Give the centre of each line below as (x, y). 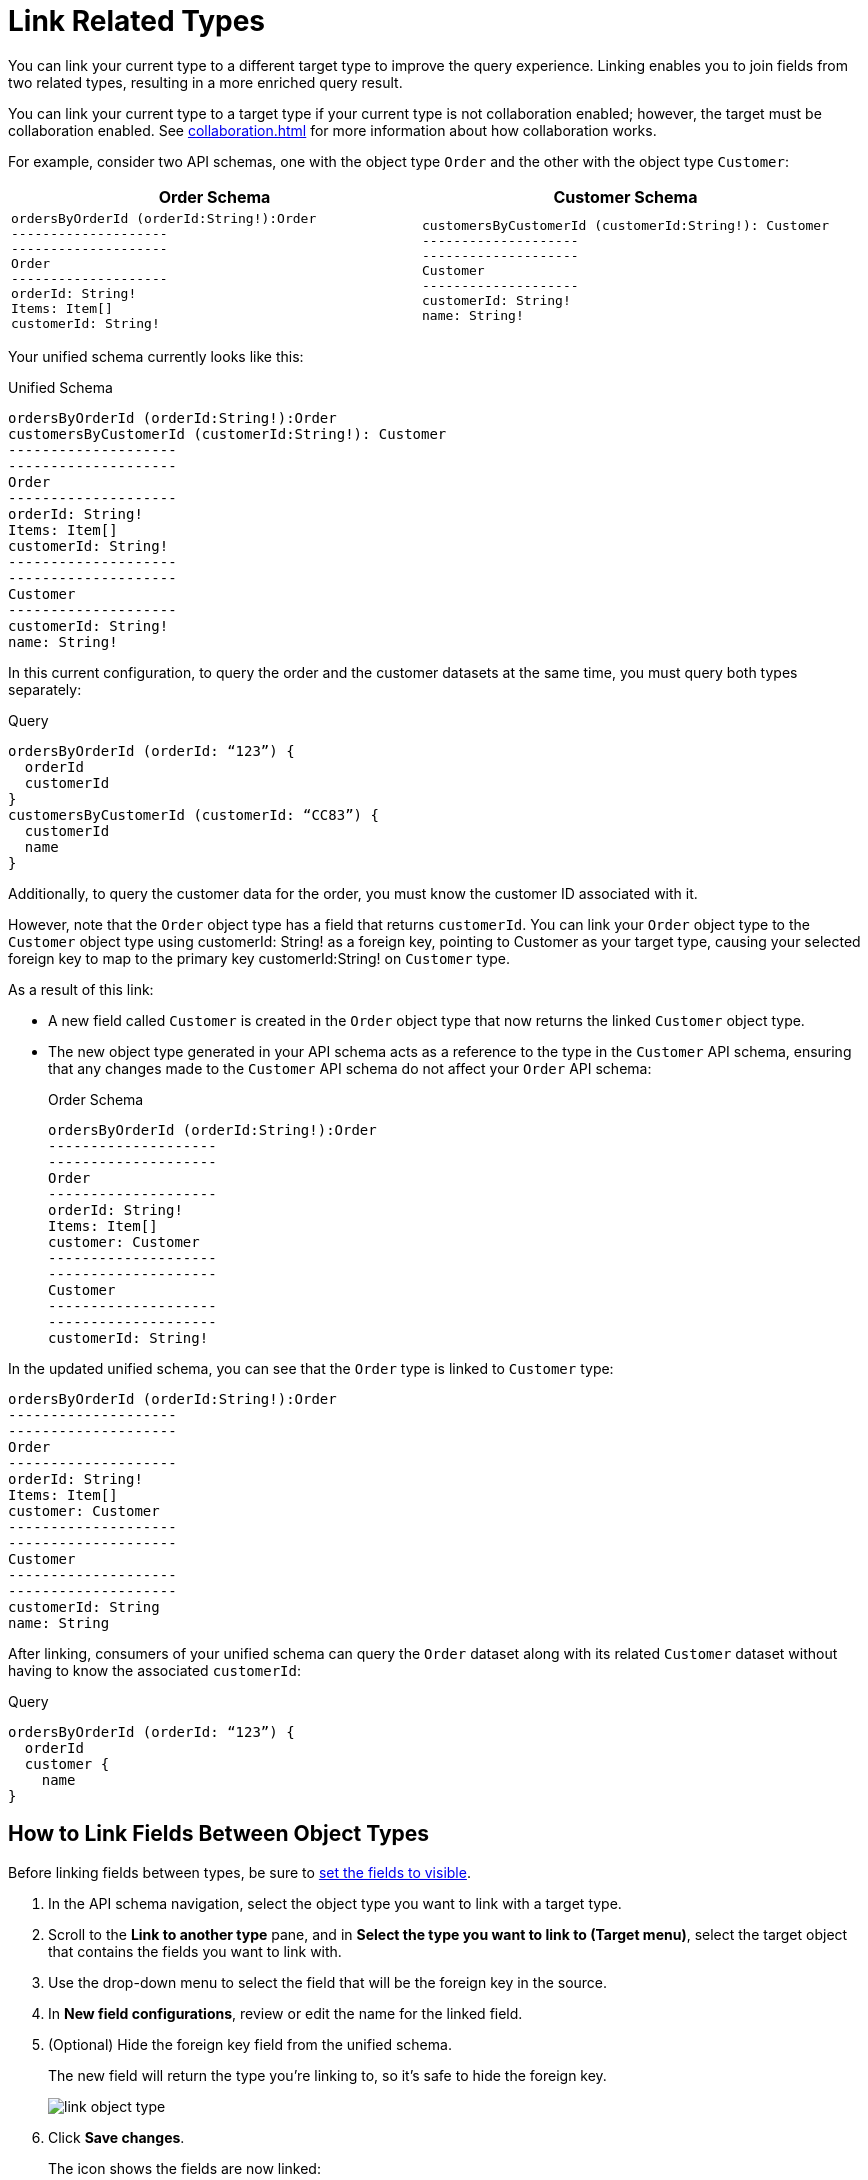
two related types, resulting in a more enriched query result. (205, 82)
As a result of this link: (81, 989)
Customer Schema (625, 196)
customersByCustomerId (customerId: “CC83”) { (193, 814)
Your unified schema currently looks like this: (156, 356)
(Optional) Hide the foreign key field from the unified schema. (250, 2044)
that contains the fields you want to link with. (195, 1951)
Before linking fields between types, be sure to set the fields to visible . (239, 1872)
